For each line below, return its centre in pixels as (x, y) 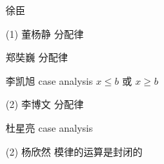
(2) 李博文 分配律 (45, 104)
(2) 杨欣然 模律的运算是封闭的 (74, 151)
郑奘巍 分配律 (37, 57)
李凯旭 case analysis (49, 80)
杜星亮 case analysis (49, 127)
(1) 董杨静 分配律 (45, 33)
